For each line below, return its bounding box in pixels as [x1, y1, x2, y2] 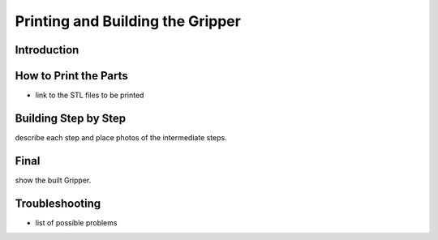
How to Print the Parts [15, 69, 129, 83]
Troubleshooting [15, 196, 101, 210]
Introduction [15, 43, 79, 57]
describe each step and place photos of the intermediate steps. [15, 132, 227, 142]
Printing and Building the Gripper [15, 12, 241, 30]
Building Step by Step [15, 111, 127, 125]
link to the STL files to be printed [35, 90, 144, 101]
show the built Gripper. [15, 175, 92, 185]
